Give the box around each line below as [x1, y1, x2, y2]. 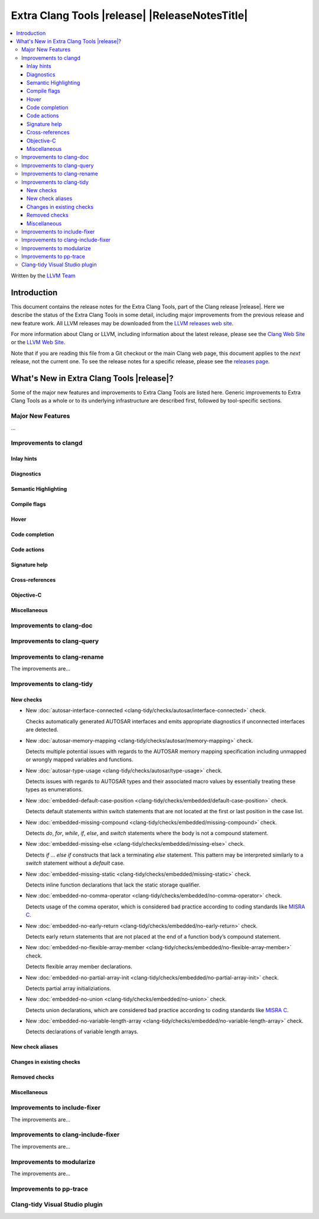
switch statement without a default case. [25, 859, 125, 866]
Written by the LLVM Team [11, 272, 76, 279]
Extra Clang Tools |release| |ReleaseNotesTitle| [11, 9, 248, 22]
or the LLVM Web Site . [11, 339, 66, 346]
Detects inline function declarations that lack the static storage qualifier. [25, 881, 201, 888]
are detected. [25, 726, 58, 733]
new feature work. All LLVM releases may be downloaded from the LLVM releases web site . [11, 319, 234, 326]
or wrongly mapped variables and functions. [25, 756, 134, 763]
